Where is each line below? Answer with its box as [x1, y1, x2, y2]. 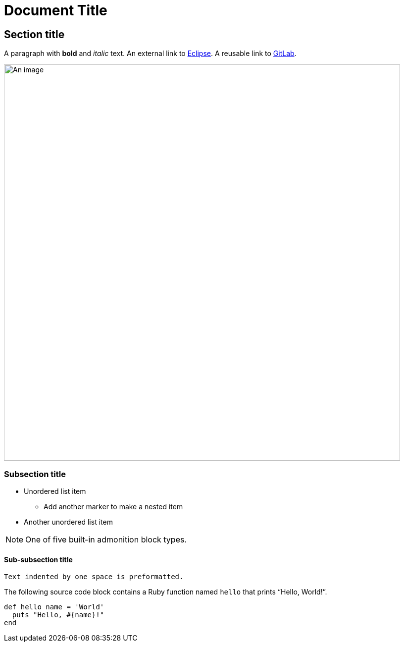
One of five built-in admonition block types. [25, 534, 187, 544]
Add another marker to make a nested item [44, 502, 183, 511]
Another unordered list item [24, 517, 113, 526]
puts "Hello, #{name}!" [12, 611, 104, 619]
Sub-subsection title [4, 555, 73, 564]
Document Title [4, 2, 107, 19]
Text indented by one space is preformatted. [4, 573, 184, 581]
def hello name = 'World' [4, 603, 104, 611]
